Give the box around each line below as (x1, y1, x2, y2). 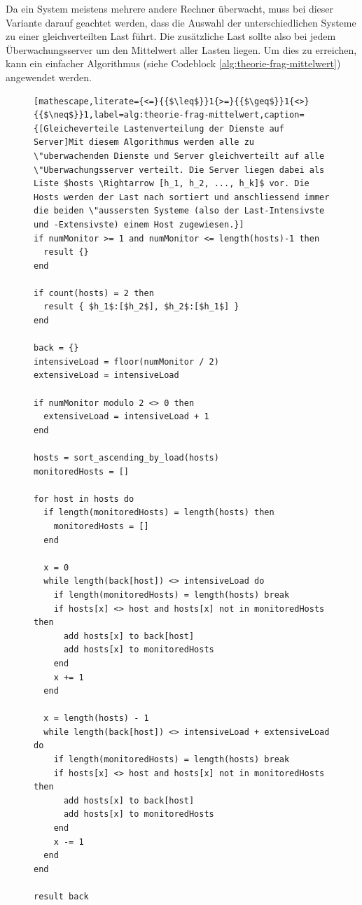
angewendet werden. (6, 69, 92, 84)
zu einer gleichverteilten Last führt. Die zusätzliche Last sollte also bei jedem (6, 29, 336, 43)
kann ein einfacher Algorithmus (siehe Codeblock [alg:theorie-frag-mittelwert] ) (6, 56, 341, 71)
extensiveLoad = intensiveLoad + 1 (43, 412, 209, 422)
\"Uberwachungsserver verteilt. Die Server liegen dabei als (34, 164, 325, 175)
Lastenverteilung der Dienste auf (123, 123, 284, 134)
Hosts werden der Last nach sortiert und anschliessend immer (34, 192, 330, 202)
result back (34, 892, 89, 902)
